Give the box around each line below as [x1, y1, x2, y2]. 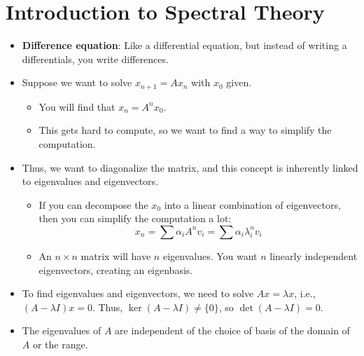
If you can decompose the [38, 197, 148, 212]
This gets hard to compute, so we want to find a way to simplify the [38, 123, 332, 137]
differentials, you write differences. [22, 51, 169, 66]
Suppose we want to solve [22, 75, 132, 90]
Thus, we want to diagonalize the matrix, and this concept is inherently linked [22, 160, 358, 174]
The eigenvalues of [22, 323, 101, 338]
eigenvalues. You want [162, 248, 258, 263]
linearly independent [269, 248, 358, 263]
